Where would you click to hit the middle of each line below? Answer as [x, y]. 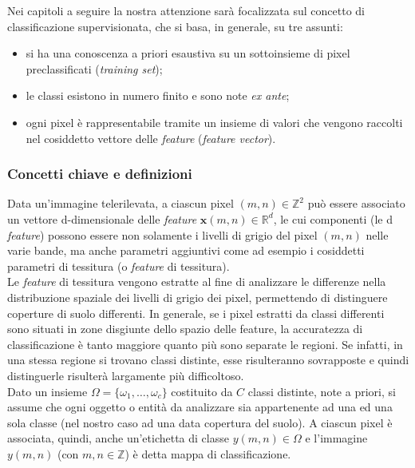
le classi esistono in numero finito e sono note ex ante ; [158, 95]
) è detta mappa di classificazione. [208, 453]
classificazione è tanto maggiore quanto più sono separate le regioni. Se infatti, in [205, 344]
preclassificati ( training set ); [94, 68]
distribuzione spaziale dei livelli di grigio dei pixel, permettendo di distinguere [198, 297]
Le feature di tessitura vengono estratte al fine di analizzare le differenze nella [197, 282]
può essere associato [356, 203]
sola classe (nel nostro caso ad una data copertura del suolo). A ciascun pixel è [200, 422]
